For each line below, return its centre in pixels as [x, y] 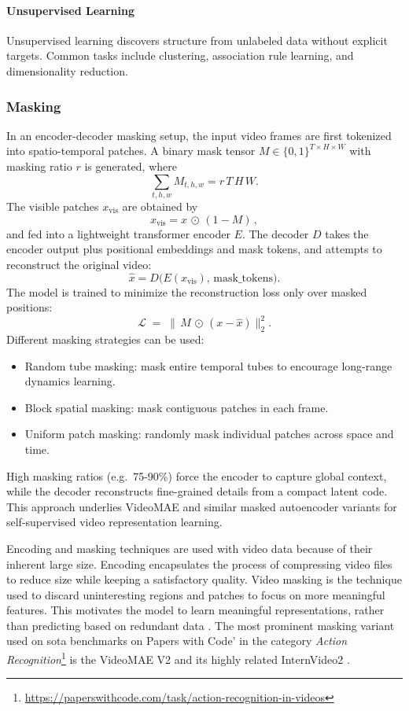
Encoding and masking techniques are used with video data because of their [190, 548]
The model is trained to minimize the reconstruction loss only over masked [187, 291]
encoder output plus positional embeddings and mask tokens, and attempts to [194, 249]
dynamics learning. [70, 381]
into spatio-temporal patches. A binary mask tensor [131, 151]
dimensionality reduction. [67, 70]
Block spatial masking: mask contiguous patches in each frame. [177, 407]
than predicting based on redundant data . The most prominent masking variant [201, 625]
